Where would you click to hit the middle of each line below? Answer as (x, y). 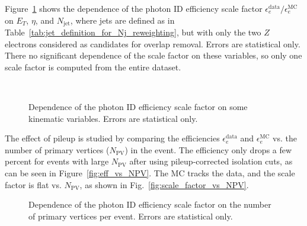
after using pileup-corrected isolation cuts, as (211, 161)
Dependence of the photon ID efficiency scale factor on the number (150, 204)
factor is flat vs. (33, 184)
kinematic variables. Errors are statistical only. (113, 118)
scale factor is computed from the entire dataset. (93, 67)
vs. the (284, 138)
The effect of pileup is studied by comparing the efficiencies (112, 138)
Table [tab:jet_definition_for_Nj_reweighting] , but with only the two (133, 32)
